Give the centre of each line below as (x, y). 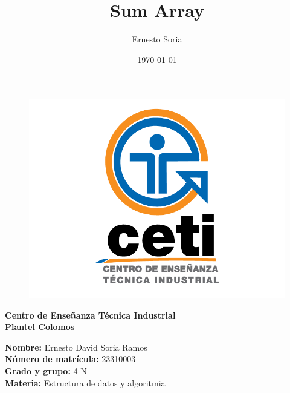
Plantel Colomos (40, 327)
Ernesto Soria (157, 39)
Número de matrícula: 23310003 (70, 359)
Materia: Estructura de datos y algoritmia (85, 382)
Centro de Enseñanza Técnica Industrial (90, 315)
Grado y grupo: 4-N (46, 370)
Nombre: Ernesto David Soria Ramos (76, 347)
